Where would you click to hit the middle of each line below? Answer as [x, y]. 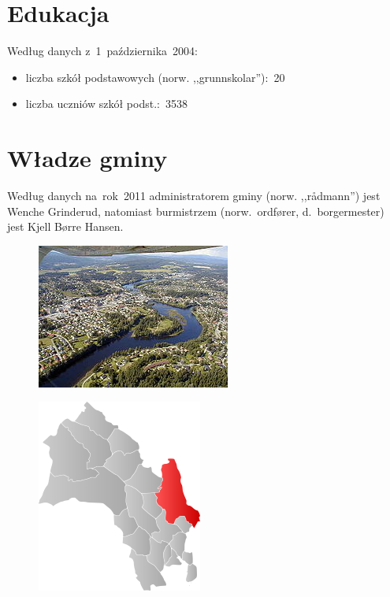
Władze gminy [87, 158]
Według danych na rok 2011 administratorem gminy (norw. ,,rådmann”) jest [194, 196]
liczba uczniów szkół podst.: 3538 [106, 104]
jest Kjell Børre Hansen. [65, 226]
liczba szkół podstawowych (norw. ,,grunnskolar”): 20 [155, 77]
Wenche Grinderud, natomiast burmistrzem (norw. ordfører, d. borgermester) [196, 211]
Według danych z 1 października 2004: [102, 51]
